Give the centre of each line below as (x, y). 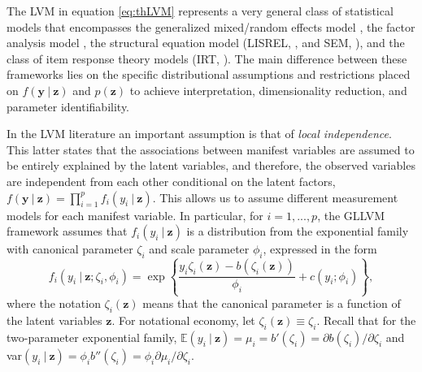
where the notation (54, 303)
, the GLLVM (351, 215)
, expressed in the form (320, 249)
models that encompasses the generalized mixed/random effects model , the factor (211, 26)
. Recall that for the (366, 320)
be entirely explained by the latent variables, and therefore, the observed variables (211, 165)
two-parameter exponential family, (92, 337)
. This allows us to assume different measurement (275, 197)
